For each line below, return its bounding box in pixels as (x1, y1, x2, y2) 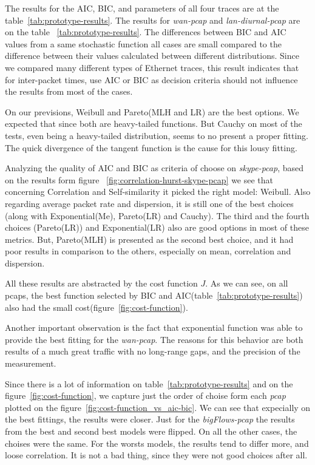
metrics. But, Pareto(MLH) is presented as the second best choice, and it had (5, 232, 294, 245)
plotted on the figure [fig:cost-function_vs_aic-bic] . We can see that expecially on (5, 401, 311, 413)
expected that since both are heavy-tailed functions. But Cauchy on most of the (5, 117, 302, 130)
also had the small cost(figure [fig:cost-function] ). (5, 300, 188, 313)
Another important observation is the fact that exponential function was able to (5, 321, 303, 334)
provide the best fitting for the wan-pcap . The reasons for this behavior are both (5, 333, 303, 345)
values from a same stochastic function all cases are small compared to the (5, 37, 282, 50)
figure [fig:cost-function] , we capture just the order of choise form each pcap (5, 389, 286, 402)
